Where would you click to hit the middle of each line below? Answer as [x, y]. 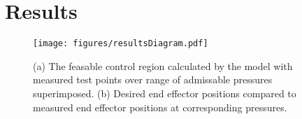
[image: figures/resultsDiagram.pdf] [121, 44]
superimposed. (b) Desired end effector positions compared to [165, 93]
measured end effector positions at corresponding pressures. [160, 107]
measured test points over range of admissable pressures [153, 79]
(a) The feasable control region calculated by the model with [163, 65]
